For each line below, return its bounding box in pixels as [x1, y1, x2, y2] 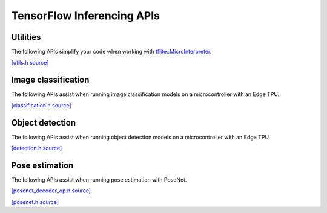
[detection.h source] [11, 145, 62, 152]
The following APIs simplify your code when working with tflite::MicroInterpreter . [11, 48, 212, 56]
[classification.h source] [11, 101, 72, 109]
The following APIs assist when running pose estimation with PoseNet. [11, 176, 187, 183]
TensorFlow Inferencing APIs [11, 9, 160, 22]
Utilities [11, 32, 41, 42]
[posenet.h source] [11, 198, 59, 205]
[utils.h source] [11, 59, 49, 66]
